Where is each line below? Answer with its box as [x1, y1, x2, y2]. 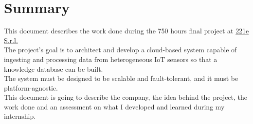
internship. [4, 111, 36, 121]
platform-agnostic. [4, 82, 58, 93]
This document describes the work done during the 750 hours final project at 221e [4, 26, 249, 36]
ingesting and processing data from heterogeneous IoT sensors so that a [4, 54, 217, 64]
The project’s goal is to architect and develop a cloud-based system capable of [4, 45, 237, 55]
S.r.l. [4, 35, 18, 45]
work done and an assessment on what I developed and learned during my [4, 101, 225, 111]
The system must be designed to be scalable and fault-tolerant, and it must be [4, 73, 238, 83]
